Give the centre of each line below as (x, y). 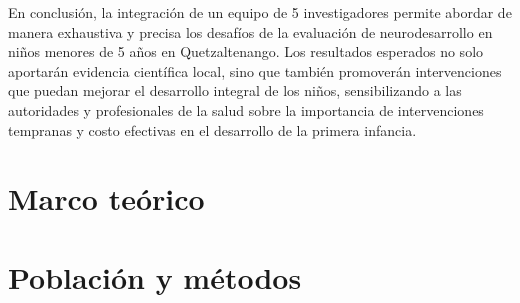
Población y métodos (155, 276)
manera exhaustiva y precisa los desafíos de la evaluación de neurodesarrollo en (250, 31)
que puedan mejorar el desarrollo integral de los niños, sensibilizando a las (235, 90)
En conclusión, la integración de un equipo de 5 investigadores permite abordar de (260, 12)
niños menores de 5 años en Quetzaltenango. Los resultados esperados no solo (246, 51)
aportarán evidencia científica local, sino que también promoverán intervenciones (255, 70)
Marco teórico (106, 198)
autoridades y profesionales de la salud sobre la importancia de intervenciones (246, 109)
